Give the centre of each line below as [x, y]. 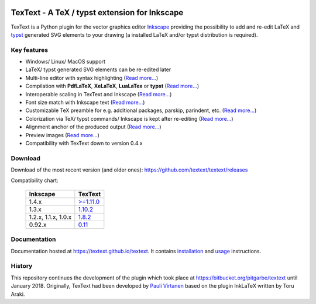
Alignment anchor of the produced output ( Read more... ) [93, 127]
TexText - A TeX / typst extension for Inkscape [97, 13]
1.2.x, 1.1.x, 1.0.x [50, 217]
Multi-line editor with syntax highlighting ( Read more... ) [92, 78]
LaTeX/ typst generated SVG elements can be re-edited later [98, 69]
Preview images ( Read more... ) [62, 135]
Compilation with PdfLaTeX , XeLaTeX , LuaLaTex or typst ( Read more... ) [112, 86]
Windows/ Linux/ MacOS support [65, 62]
